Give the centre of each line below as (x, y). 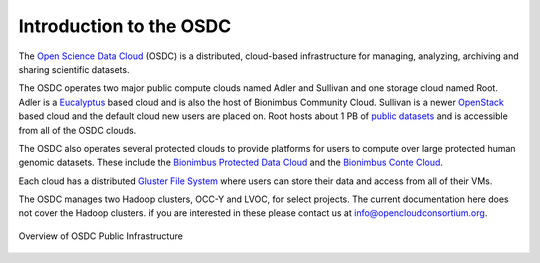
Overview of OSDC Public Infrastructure (101, 236)
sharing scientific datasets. (74, 69)
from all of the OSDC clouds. (77, 130)
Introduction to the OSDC (125, 26)
